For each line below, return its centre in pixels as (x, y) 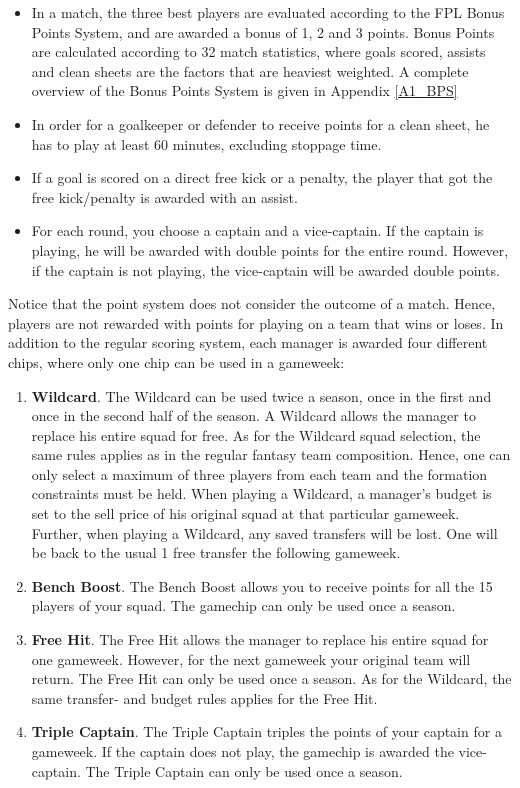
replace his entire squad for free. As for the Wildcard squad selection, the (256, 434)
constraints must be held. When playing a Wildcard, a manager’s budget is (261, 493)
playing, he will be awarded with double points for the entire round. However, (270, 249)
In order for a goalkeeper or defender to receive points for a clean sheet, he (260, 123)
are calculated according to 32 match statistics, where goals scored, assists (258, 51)
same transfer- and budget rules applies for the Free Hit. (204, 697)
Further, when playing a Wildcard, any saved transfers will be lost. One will (264, 532)
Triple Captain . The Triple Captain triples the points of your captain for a (266, 731)
